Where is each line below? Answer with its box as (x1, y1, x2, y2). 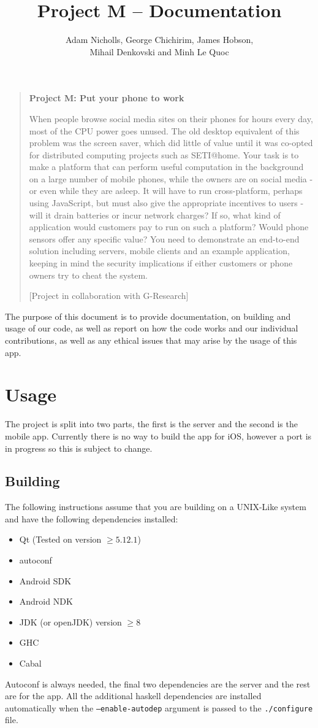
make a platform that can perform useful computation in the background (29, 160, 304, 173)
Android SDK (19, 574, 72, 587)
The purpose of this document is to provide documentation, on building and (5, 309, 291, 322)
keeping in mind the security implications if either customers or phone (29, 257, 293, 269)
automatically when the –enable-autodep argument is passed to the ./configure (5, 701, 313, 714)
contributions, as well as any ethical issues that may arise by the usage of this (5, 334, 297, 346)
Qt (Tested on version (19, 533, 102, 546)
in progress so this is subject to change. (5, 441, 153, 454)
